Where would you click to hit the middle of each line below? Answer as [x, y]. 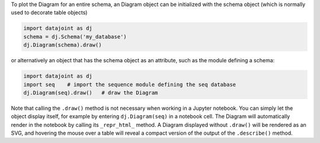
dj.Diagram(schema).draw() [63, 45]
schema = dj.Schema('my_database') [75, 36]
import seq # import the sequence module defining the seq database [130, 84]
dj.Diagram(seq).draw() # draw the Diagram [91, 93]
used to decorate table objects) [49, 12]
